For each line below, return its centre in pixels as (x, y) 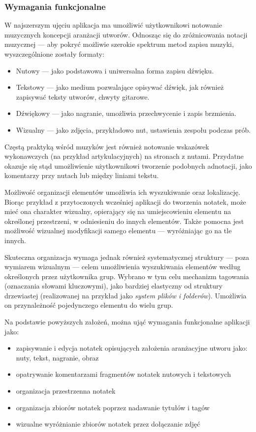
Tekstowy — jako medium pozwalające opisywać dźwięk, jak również (120, 87)
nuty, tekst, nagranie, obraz (57, 357)
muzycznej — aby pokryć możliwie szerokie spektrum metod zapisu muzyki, (119, 44)
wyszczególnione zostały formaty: (54, 54)
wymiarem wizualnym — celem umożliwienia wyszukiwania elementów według (123, 267)
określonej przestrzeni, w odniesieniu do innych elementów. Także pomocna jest (124, 221)
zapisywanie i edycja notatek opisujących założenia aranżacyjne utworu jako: (132, 348)
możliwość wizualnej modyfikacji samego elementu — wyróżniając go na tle (118, 231)
